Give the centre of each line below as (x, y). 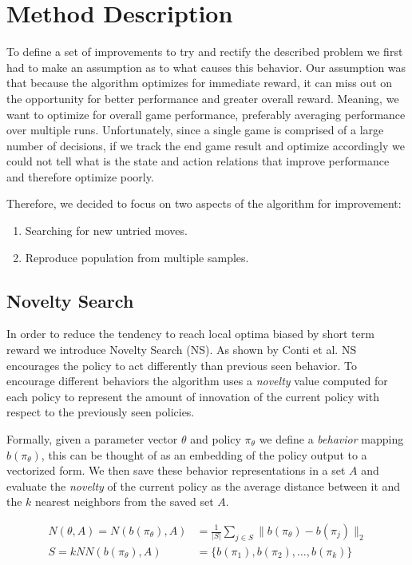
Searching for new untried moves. (106, 231)
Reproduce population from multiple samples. (137, 257)
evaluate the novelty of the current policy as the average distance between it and (204, 485)
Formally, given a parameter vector (92, 439)
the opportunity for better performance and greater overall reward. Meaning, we (203, 98)
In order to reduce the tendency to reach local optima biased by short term (190, 334)
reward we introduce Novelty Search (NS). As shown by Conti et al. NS (182, 350)
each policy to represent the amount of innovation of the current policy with (193, 396)
